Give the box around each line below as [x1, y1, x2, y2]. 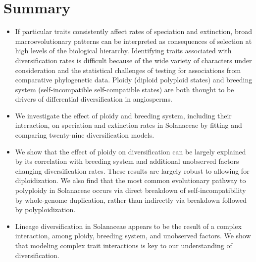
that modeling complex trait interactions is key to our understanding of [15, 240, 232, 250]
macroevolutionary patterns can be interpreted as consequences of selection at [15, 36, 252, 46]
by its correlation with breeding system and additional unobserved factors [15, 156, 239, 166]
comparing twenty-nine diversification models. [15, 130, 154, 140]
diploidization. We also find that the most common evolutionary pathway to [15, 175, 246, 186]
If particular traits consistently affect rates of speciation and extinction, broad [15, 26, 252, 37]
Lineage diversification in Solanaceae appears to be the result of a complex [15, 221, 242, 231]
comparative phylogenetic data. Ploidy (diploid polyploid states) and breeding [15, 75, 253, 85]
